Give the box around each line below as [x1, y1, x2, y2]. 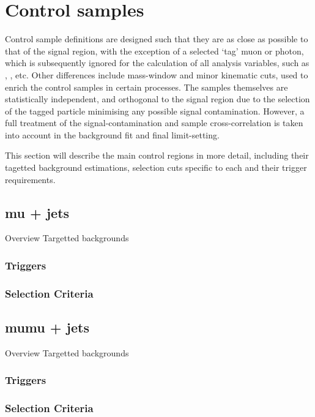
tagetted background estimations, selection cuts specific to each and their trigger [5, 161, 307, 174]
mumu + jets [5, 318, 89, 337]
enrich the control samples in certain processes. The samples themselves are [5, 80, 288, 93]
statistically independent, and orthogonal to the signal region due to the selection [5, 92, 310, 105]
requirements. [5, 173, 56, 186]
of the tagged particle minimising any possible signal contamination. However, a [5, 104, 305, 117]
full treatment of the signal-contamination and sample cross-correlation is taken [5, 116, 303, 129]
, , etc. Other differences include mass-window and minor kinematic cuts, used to [5, 68, 308, 81]
